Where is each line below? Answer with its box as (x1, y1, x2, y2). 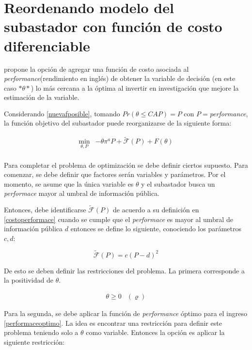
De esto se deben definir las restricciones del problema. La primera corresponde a (4, 265, 245, 275)
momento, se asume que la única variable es (4, 178, 134, 189)
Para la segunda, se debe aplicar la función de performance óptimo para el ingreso (4, 308, 248, 318)
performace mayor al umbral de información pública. (4, 188, 160, 198)
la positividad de (4, 275, 53, 285)
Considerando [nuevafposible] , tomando (4, 108, 120, 118)
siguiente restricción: (4, 336, 65, 347)
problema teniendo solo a (4, 327, 79, 337)
